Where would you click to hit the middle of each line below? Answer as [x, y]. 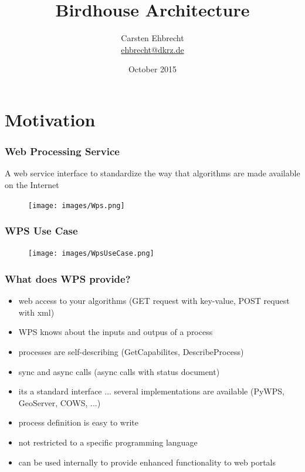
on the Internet [32, 184]
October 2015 [152, 69]
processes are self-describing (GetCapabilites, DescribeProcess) [131, 352]
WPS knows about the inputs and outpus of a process [116, 332]
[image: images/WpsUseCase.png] [91, 254]
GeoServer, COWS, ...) [60, 402]
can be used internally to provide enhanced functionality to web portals [147, 462]
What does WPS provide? [68, 278]
